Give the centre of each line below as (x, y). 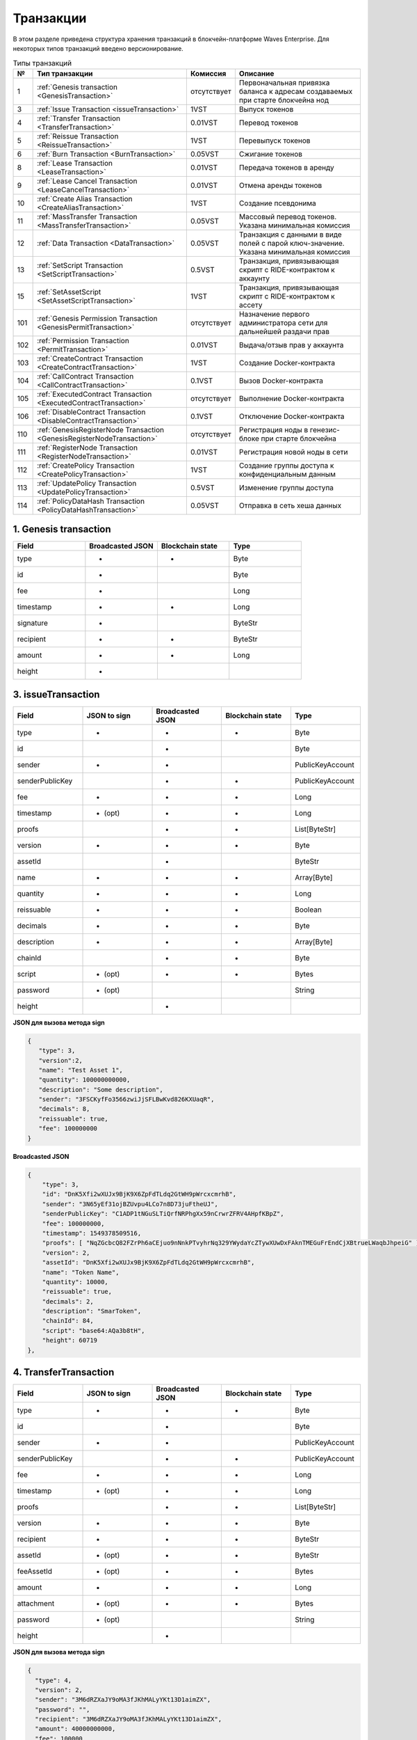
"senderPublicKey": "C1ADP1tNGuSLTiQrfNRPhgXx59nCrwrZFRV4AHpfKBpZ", (163, 1214)
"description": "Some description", (101, 1090)
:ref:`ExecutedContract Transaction (95, 394)
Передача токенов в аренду (286, 167)
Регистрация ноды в (273, 429)
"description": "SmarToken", (92, 1311)
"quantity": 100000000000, (84, 1080)
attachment (36, 1604)
